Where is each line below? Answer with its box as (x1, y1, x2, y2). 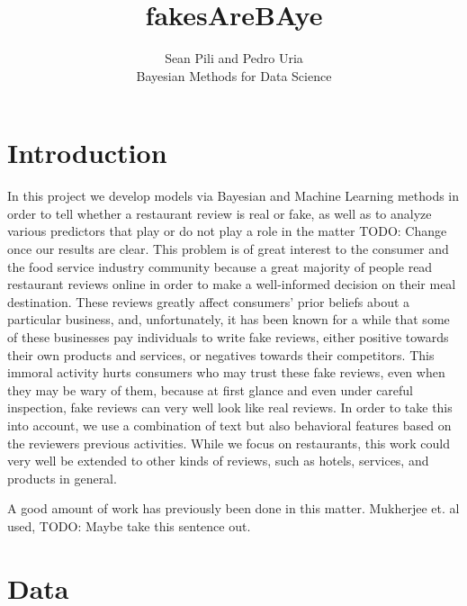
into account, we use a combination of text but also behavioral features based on (7, 415, 452, 434)
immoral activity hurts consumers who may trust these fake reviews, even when (7, 363, 445, 382)
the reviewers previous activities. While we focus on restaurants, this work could (7, 433, 450, 452)
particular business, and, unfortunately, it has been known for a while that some (7, 310, 450, 329)
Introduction (7, 134, 167, 171)
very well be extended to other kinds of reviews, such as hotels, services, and (7, 451, 429, 470)
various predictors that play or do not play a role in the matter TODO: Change (7, 222, 447, 240)
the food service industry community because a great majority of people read (7, 257, 433, 276)
